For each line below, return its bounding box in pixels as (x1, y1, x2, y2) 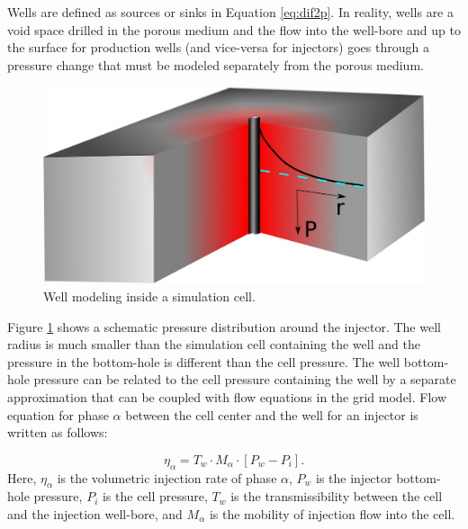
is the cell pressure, (102, 487, 208, 506)
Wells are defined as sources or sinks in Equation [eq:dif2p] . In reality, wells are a (7, 3, 454, 21)
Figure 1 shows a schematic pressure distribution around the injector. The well (7, 317, 441, 336)
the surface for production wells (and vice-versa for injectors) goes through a (7, 38, 429, 57)
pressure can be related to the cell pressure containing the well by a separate (33, 370, 456, 389)
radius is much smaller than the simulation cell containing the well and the (7, 335, 420, 354)
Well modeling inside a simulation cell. (43, 287, 256, 305)
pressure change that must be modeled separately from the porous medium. (7, 55, 424, 74)
